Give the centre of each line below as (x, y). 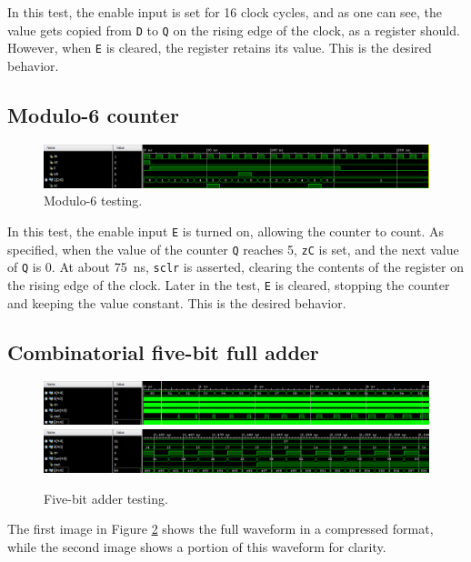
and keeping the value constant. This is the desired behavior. (177, 302)
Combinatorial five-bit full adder (163, 351)
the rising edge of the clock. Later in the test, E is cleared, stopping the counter (229, 284)
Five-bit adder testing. (106, 498)
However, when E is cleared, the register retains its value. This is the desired (220, 48)
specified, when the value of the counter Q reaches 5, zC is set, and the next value (233, 249)
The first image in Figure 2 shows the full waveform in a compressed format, (220, 529)
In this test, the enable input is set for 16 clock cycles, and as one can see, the (225, 12)
